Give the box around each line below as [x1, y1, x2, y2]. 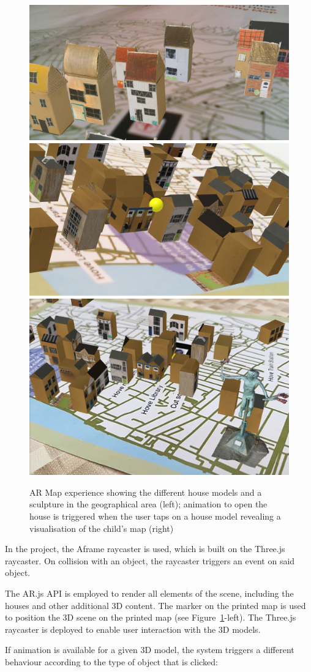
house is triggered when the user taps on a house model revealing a [29, 509, 281, 522]
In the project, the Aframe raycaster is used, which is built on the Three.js [5, 542, 285, 555]
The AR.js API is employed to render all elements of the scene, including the [5, 586, 294, 599]
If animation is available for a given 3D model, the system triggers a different [5, 643, 294, 656]
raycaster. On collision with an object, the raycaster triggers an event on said [5, 554, 295, 567]
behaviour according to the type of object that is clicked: [5, 655, 218, 668]
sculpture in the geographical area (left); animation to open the [29, 498, 268, 510]
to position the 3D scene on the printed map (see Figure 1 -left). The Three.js [5, 611, 296, 624]
